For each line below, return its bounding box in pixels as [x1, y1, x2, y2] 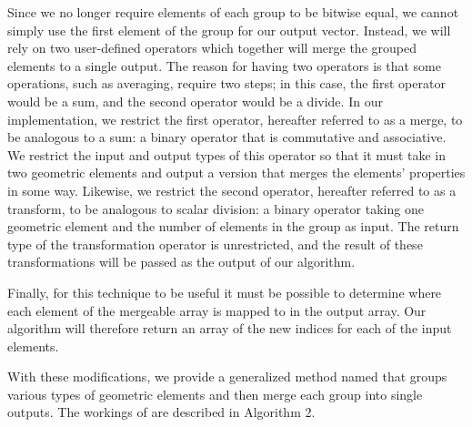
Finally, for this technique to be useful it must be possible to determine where [7, 282, 442, 301]
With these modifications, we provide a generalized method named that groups [7, 367, 447, 386]
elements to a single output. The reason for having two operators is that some [7, 56, 441, 75]
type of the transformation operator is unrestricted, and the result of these [7, 234, 423, 253]
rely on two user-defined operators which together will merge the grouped [7, 38, 417, 57]
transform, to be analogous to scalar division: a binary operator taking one [7, 198, 424, 218]
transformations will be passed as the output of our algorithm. [7, 252, 356, 271]
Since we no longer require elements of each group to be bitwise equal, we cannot [7, 3, 459, 21]
